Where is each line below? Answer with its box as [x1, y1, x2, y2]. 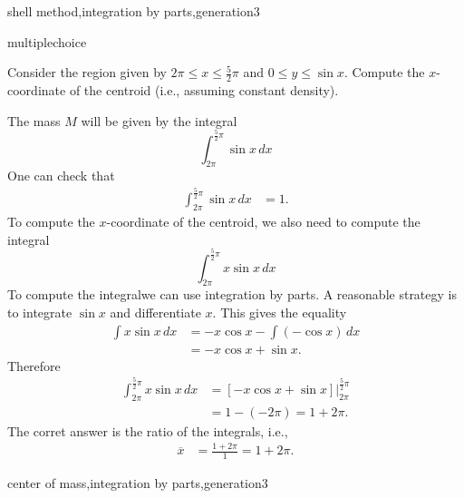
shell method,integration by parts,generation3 [7, 2, 260, 20]
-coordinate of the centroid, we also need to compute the [106, 212, 420, 231]
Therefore [7, 356, 61, 375]
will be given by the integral [81, 111, 237, 130]
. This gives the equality [212, 303, 347, 322]
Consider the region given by [7, 63, 167, 82]
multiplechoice [7, 32, 87, 51]
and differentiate [110, 303, 201, 322]
